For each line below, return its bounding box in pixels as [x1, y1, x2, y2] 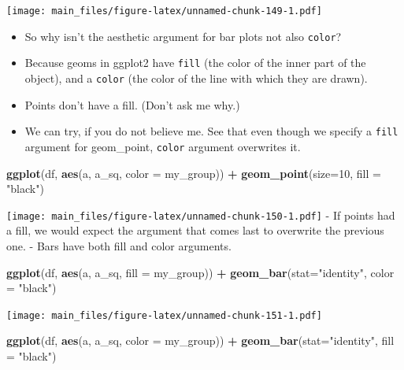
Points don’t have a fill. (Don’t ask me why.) [24, 96, 240, 113]
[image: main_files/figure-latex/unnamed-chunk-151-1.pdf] [6, 309, 322, 321]
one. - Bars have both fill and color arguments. [6, 237, 232, 253]
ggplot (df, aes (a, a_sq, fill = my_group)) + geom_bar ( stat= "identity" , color [6, 264, 395, 280]
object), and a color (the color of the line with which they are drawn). [24, 69, 368, 86]
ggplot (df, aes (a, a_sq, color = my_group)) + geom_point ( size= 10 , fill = [6, 165, 381, 181]
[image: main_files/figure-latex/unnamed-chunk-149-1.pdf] [6, 6, 322, 17]
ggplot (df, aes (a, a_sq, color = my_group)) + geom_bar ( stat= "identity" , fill [6, 332, 395, 349]
